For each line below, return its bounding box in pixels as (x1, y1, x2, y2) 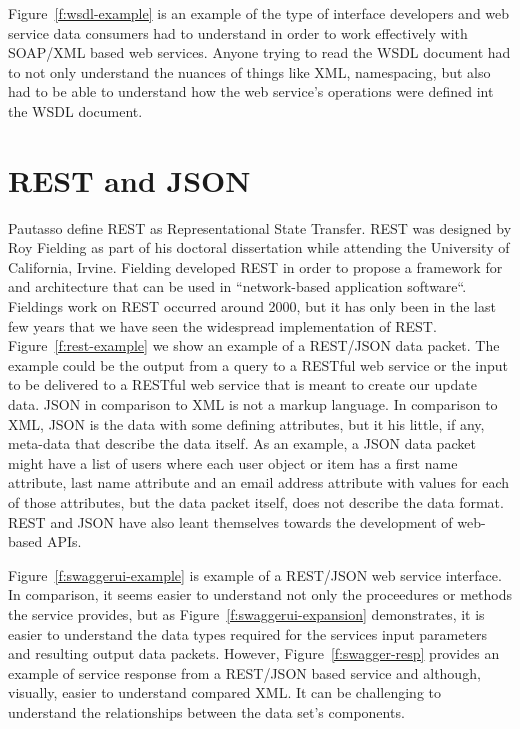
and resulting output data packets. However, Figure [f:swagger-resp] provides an (8, 643, 500, 664)
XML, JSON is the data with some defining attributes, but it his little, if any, (8, 413, 485, 434)
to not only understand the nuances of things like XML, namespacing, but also (8, 61, 491, 82)
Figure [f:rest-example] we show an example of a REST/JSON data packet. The (8, 335, 500, 356)
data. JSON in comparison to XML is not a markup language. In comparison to (8, 394, 498, 415)
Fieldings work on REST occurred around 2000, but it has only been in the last (8, 296, 496, 317)
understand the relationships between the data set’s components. (8, 701, 405, 722)
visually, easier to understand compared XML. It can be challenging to (8, 682, 442, 703)
